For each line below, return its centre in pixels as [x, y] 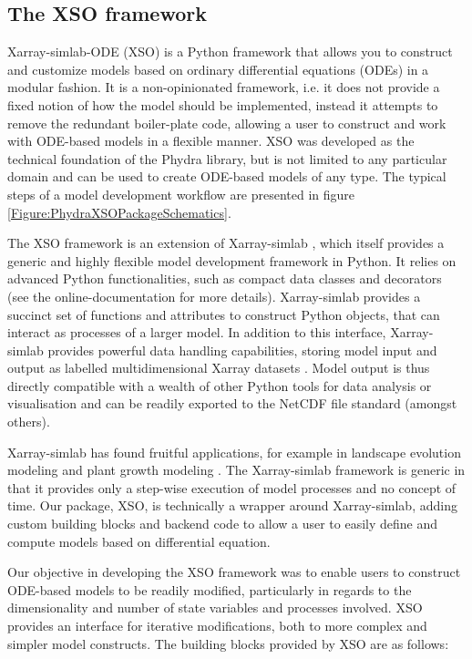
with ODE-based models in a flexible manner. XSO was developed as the [211, 141]
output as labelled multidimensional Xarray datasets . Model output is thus [219, 368]
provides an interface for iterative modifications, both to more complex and [217, 626]
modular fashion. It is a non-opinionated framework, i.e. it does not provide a [224, 87]
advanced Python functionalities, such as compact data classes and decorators [225, 278]
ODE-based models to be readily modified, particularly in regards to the [210, 589]
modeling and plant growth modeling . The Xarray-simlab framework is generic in [236, 470]
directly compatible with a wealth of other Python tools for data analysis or [220, 385]
